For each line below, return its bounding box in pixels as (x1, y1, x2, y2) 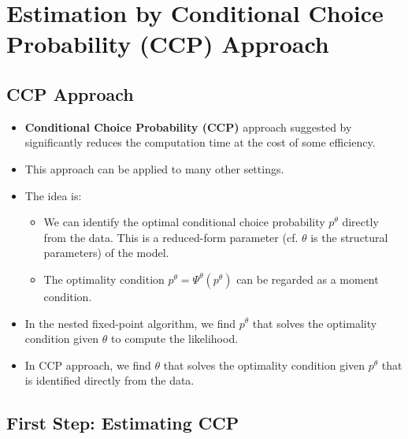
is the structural (310, 229, 388, 245)
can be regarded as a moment (236, 270, 379, 287)
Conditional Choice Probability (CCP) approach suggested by (24, 118, 352, 135)
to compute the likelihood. (111, 330, 239, 347)
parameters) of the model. (43, 244, 169, 261)
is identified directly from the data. (24, 372, 195, 389)
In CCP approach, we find (24, 356, 151, 373)
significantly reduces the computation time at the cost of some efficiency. (24, 134, 376, 151)
